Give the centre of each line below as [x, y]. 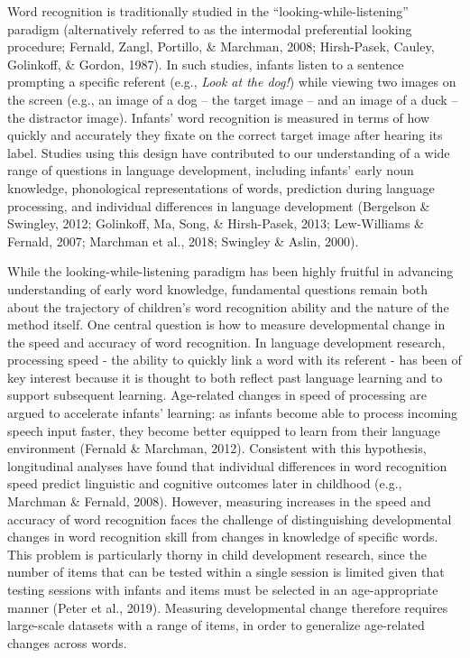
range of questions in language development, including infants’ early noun [211, 170]
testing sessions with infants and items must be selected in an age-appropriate [223, 589]
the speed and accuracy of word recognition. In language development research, [226, 342]
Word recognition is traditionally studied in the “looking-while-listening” [208, 11]
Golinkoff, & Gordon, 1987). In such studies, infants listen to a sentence [206, 64]
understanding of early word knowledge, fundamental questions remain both [217, 288]
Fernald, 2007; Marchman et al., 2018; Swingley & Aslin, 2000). [183, 241]
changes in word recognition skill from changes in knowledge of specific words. [223, 537]
